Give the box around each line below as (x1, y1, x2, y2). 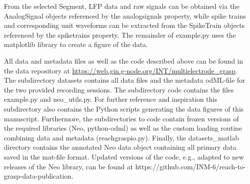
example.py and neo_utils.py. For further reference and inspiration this (4, 94, 217, 104)
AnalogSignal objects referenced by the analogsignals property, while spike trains (4, 10, 246, 21)
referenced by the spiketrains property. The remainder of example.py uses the (4, 29, 236, 40)
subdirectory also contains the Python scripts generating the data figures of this (4, 103, 244, 114)
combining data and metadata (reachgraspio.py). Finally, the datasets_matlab (4, 132, 239, 142)
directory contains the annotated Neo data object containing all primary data (4, 142, 237, 152)
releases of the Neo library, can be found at (4, 161, 133, 171)
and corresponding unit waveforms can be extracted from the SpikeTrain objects (4, 20, 245, 30)
